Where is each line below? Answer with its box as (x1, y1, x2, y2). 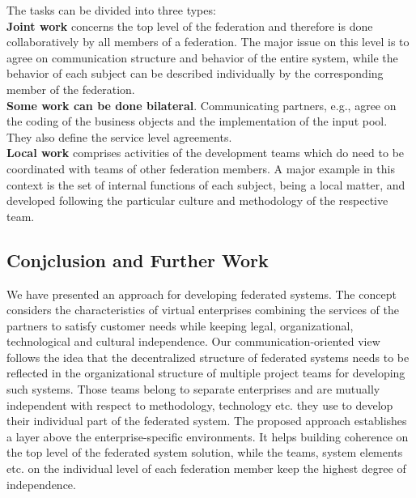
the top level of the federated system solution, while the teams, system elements (6, 444, 403, 461)
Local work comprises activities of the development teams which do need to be (6, 144, 405, 161)
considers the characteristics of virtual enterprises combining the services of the (6, 301, 400, 318)
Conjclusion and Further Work (6, 247, 269, 272)
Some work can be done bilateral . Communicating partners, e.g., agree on (6, 96, 397, 113)
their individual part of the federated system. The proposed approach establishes (6, 412, 407, 429)
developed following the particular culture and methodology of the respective (6, 192, 388, 209)
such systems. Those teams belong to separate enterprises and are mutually (6, 381, 380, 398)
